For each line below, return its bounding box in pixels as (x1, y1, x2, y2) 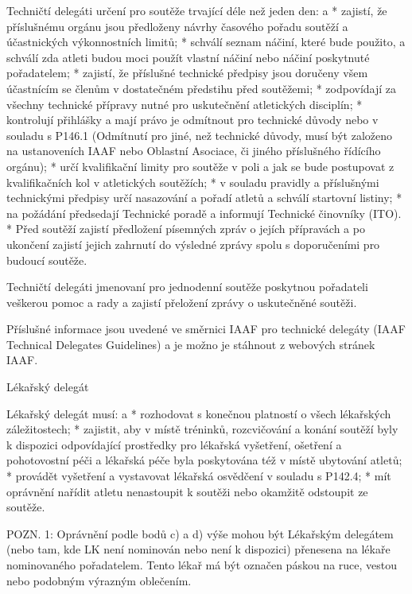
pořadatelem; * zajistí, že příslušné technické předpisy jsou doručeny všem (6, 64, 368, 81)
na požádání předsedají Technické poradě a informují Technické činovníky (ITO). (6, 204, 402, 221)
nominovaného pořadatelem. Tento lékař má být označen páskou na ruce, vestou (6, 557, 398, 573)
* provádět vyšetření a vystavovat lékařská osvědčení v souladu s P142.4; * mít (6, 468, 391, 484)
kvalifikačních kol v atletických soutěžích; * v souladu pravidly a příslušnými (6, 173, 379, 190)
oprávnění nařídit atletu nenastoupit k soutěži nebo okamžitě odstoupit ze (6, 483, 368, 499)
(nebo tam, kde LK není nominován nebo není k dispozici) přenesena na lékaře (6, 541, 391, 557)
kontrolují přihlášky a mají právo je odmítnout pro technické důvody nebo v (6, 111, 379, 128)
